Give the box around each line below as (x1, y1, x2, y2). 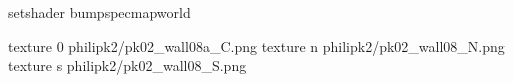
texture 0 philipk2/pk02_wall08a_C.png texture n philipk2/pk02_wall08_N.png (8, 35, 505, 56)
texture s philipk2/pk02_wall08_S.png (8, 55, 247, 76)
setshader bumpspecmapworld (8, 2, 191, 22)
